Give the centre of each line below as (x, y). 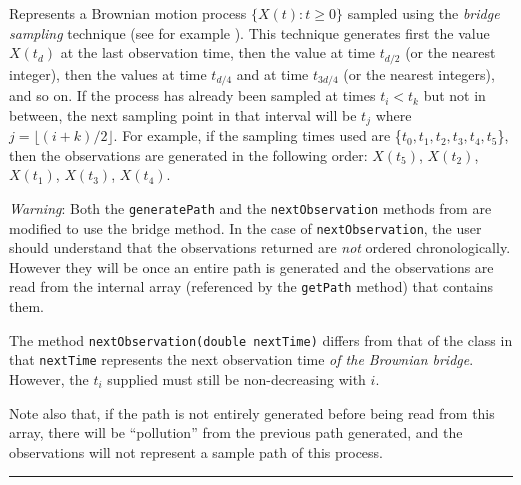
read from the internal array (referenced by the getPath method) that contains (251, 286)
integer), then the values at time (108, 73)
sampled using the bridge (423, 13)
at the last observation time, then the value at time (218, 52)
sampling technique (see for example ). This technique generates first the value (249, 32)
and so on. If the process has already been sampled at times (192, 95)
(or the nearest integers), (419, 73)
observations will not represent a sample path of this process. (196, 451)
